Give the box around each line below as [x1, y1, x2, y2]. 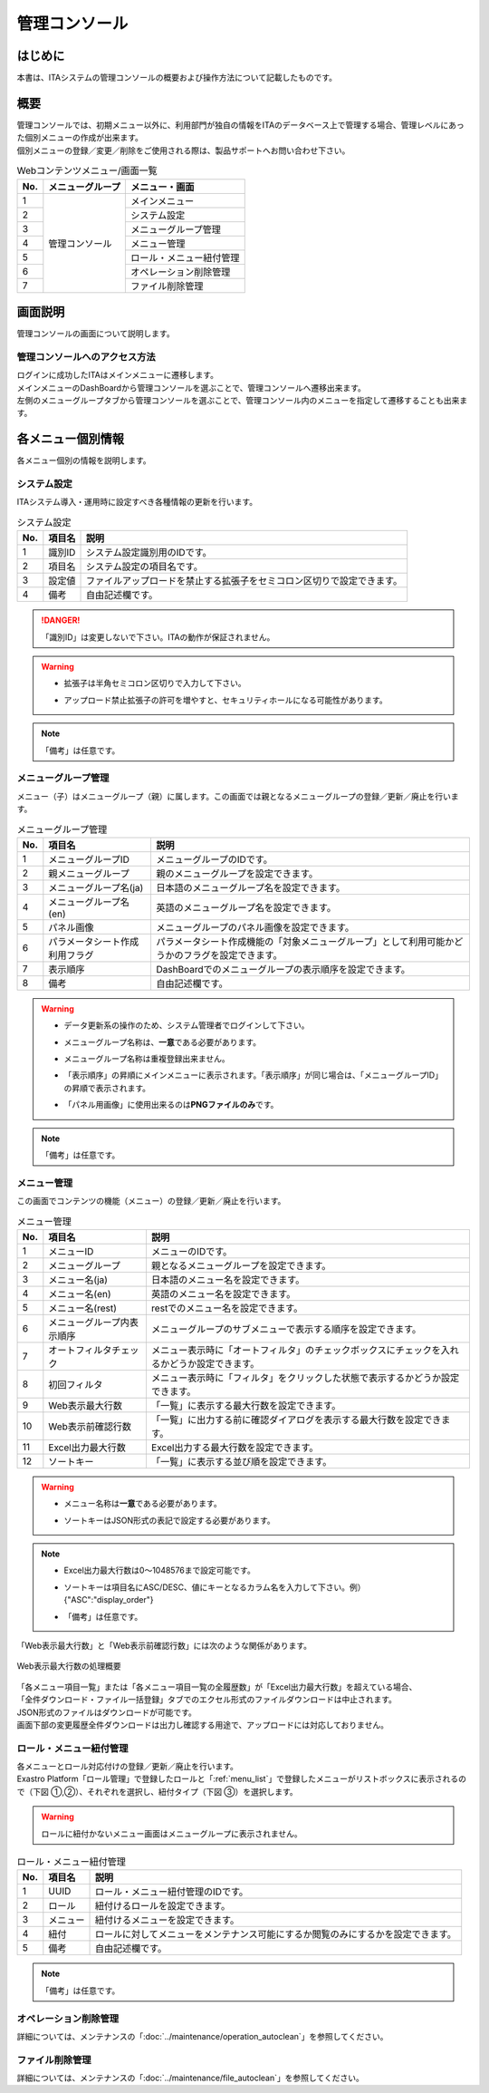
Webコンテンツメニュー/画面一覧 [16, 164, 158, 177]
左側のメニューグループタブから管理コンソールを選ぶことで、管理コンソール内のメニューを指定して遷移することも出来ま [16, 394, 468, 405]
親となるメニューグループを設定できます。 [150, 1259, 331, 1272]
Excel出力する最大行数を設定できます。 [150, 1441, 319, 1454]
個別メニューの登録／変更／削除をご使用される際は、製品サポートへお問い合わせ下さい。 [16, 145, 350, 156]
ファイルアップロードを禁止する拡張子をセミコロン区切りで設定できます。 [86, 575, 403, 587]
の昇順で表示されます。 [63, 1082, 151, 1093]
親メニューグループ [48, 867, 130, 879]
